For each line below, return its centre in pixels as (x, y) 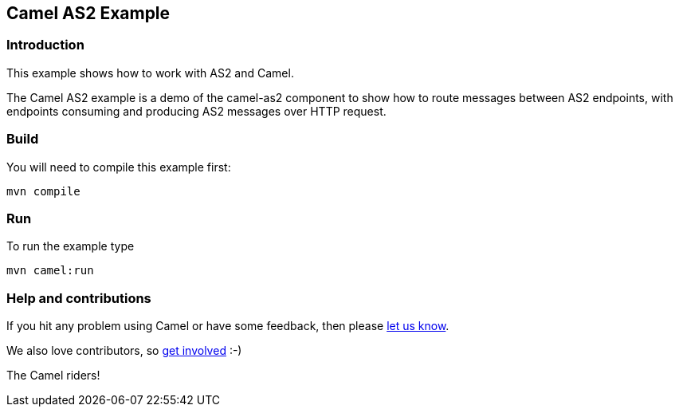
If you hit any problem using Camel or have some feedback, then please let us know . (228, 326)
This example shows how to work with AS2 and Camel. (150, 73)
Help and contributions (79, 298)
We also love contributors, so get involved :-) (124, 351)
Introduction (45, 45)
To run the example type (71, 246)
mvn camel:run (50, 271)
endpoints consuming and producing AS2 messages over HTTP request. (196, 111)
